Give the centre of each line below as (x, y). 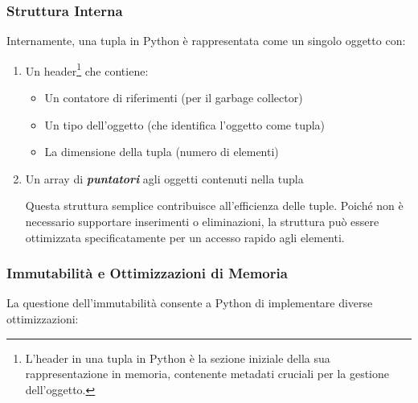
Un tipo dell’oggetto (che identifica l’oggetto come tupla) (185, 124)
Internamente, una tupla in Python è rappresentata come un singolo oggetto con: (206, 41)
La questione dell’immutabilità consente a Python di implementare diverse (190, 303)
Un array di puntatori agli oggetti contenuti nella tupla (164, 178)
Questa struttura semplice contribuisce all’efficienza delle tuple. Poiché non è (214, 206)
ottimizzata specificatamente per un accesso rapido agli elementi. (185, 237)
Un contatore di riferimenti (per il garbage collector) (174, 98)
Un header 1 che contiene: (87, 69)
